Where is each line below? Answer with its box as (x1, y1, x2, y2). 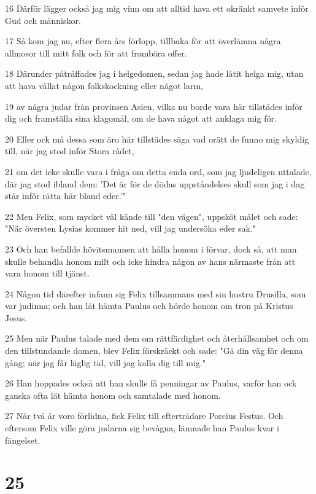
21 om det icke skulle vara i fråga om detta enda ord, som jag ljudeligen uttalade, (5, 165, 312, 178)
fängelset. (5, 433, 40, 446)
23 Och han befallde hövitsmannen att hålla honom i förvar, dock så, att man (5, 242, 297, 255)
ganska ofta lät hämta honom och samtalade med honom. (5, 388, 221, 401)
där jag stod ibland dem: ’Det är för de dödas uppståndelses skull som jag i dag (5, 177, 305, 190)
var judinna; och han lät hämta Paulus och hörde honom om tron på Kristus (5, 299, 293, 312)
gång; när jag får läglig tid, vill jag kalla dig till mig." (5, 356, 206, 369)
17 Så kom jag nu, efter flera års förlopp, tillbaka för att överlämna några (5, 34, 281, 47)
